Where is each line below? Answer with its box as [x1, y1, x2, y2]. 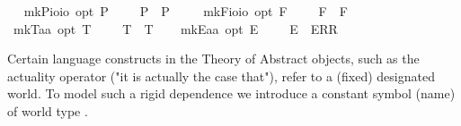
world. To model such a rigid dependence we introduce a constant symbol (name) [7, 84, 456, 103]
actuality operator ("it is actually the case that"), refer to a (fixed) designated [7, 66, 435, 85]
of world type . [7, 101, 88, 120]
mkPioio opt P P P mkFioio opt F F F [23, 2, 348, 20]
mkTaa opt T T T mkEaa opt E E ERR [13, 19, 338, 38]
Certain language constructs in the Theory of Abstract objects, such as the [7, 49, 420, 68]
